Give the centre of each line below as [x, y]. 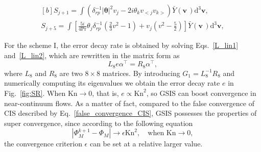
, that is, [105, 93]
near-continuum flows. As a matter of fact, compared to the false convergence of [129, 103]
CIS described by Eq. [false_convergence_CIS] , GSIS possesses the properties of [130, 113]
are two [71, 73]
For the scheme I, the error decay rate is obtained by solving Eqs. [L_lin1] [121, 45]
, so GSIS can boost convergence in [201, 93]
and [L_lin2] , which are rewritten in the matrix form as [92, 55]
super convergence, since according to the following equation [99, 123]
